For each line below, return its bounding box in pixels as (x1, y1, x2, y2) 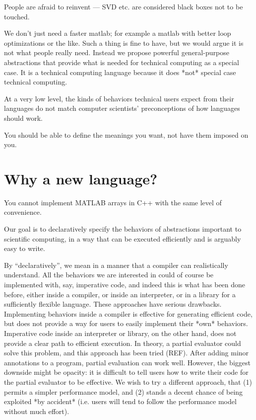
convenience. (4, 207, 42, 217)
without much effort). (4, 406, 69, 416)
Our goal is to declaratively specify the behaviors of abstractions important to (4, 224, 242, 234)
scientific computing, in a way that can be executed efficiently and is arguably (4, 233, 241, 244)
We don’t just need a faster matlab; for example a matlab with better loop (4, 28, 231, 38)
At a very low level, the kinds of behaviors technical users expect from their (4, 93, 234, 103)
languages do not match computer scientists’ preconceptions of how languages (4, 103, 240, 113)
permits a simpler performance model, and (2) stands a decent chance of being (4, 386, 243, 397)
